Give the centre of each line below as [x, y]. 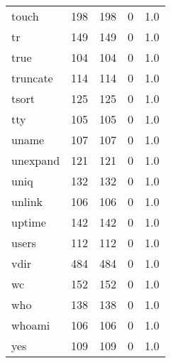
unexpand [36, 160]
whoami [31, 325]
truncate [32, 78]
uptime [29, 222]
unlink [27, 201]
